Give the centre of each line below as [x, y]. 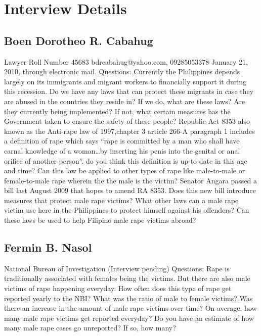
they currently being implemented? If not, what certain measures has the [117, 111]
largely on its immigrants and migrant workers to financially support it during [125, 81]
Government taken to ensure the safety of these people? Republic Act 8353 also [127, 121]
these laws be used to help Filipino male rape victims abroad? [100, 220]
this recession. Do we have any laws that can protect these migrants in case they [129, 91]
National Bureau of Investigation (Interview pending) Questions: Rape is [117, 268]
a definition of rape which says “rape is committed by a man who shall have [122, 141]
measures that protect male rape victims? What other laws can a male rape [121, 200]
